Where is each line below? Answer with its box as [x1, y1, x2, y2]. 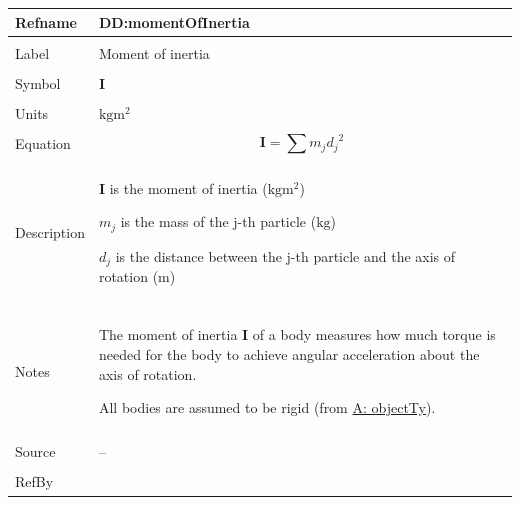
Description [15, 222, 85, 243]
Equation [15, 133, 71, 154]
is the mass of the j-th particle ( [120, 211, 317, 232]
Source [15, 441, 56, 462]
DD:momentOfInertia [98, 11, 250, 32]
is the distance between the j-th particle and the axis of [115, 245, 456, 266]
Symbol [15, 72, 61, 93]
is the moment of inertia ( [109, 177, 268, 198]
